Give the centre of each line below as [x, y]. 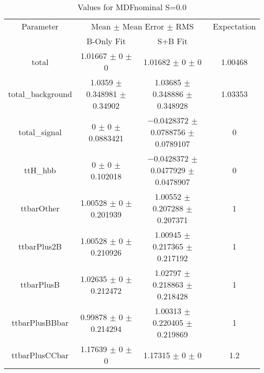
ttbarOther [40, 208]
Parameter [40, 26]
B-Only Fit [106, 41]
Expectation [234, 26]
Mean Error [143, 26]
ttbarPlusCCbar [40, 355]
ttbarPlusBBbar [40, 322]
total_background [40, 94]
